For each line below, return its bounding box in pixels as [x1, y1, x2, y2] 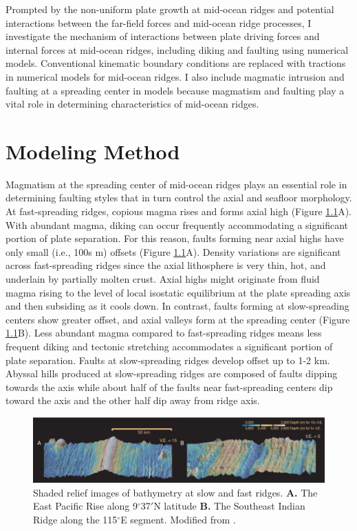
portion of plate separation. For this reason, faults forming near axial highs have [6, 231, 344, 246]
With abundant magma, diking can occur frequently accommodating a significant [6, 217, 348, 232]
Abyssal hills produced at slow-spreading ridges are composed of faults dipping [6, 366, 338, 381]
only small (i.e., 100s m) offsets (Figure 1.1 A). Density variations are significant [6, 244, 341, 259]
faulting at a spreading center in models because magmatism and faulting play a [6, 83, 345, 97]
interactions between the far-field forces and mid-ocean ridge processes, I [6, 15, 312, 30]
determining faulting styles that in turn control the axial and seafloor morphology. [6, 190, 352, 205]
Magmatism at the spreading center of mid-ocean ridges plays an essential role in [6, 177, 347, 191]
